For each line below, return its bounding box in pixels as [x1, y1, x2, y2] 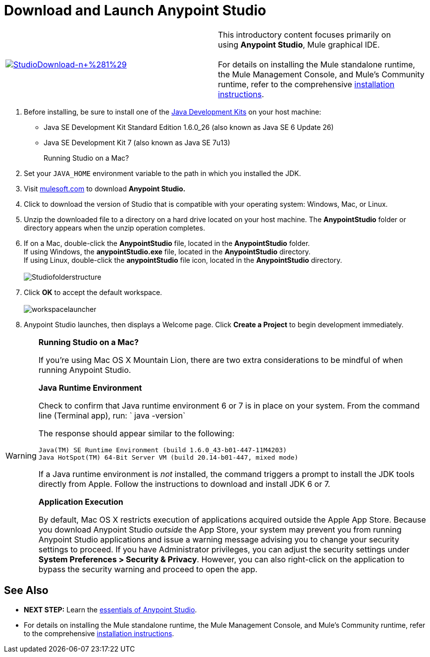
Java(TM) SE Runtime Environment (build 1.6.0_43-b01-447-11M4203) [38, 446, 287, 454]
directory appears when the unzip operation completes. [24, 223, 205, 232]
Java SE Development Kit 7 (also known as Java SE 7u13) [44, 138, 230, 147]
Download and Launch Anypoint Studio [4, 2, 267, 19]
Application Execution [38, 496, 123, 507]
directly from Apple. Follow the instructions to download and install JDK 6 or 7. [38, 478, 330, 489]
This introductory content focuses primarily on [218, 29, 391, 40]
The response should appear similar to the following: [38, 428, 235, 438]
